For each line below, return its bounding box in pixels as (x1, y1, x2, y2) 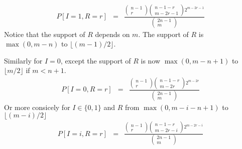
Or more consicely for (4, 101, 70, 112)
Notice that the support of (4, 28, 85, 39)
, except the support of (60, 55, 131, 65)
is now (141, 55, 161, 65)
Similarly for (4, 55, 43, 65)
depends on (95, 28, 130, 39)
